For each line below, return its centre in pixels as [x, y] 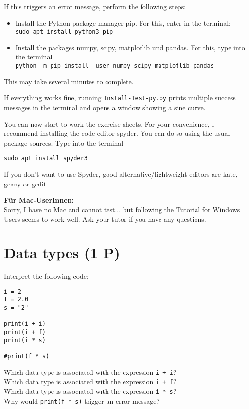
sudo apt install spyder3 [46, 158]
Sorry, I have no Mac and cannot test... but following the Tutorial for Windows [122, 209]
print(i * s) [25, 340]
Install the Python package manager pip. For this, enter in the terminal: [123, 23]
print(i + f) [25, 332]
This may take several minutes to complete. [69, 81]
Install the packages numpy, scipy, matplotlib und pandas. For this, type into [130, 47]
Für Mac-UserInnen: [39, 200]
